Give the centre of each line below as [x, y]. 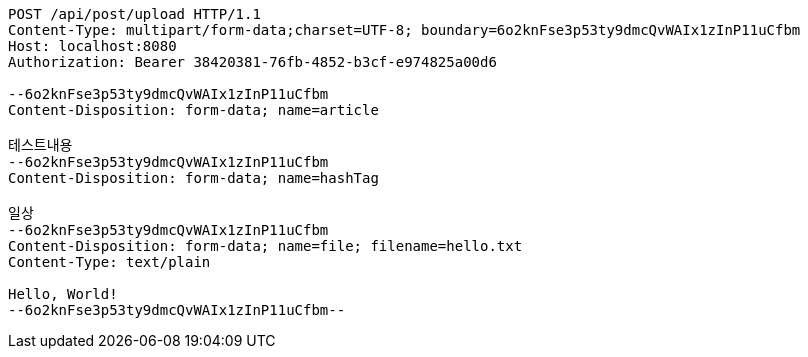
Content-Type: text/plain [109, 262]
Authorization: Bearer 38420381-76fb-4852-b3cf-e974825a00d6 [252, 62]
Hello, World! [63, 294]
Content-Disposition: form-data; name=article [193, 110]
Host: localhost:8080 [92, 46]
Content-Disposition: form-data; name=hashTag [193, 178]
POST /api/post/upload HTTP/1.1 [134, 14]
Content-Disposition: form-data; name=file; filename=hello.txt [265, 246]
